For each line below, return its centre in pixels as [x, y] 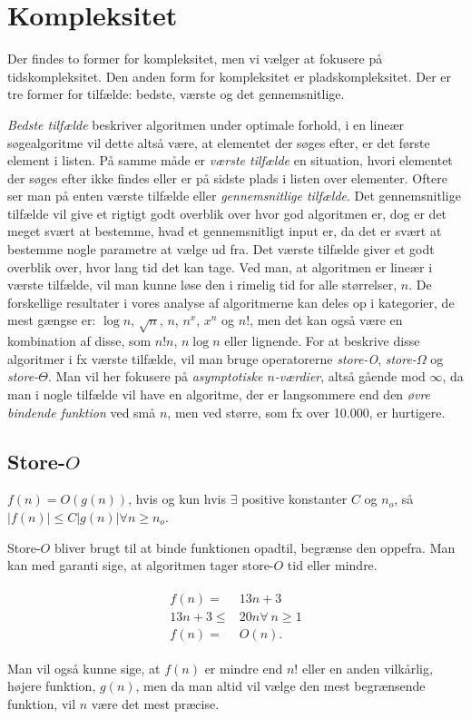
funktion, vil [42, 704]
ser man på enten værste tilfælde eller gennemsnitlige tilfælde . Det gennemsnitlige [234, 196]
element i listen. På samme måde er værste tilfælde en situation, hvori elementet [230, 160]
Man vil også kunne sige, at [84, 668]
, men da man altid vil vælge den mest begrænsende [280, 686]
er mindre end [244, 668]
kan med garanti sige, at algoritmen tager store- [141, 565]
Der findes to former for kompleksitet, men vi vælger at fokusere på [195, 59]
